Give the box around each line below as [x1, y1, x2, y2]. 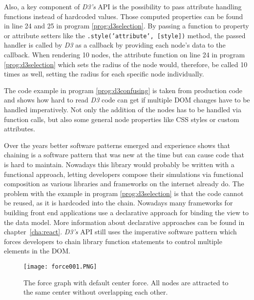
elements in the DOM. [4, 246, 70, 256]
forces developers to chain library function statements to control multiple [4, 236, 222, 246]
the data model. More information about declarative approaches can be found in [4, 217, 245, 227]
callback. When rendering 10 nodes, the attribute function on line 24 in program [4, 50, 245, 60]
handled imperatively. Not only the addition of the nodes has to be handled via [4, 104, 241, 114]
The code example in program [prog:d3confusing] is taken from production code [4, 85, 243, 95]
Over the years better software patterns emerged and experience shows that [4, 140, 230, 150]
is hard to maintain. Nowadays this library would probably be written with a [4, 159, 234, 169]
